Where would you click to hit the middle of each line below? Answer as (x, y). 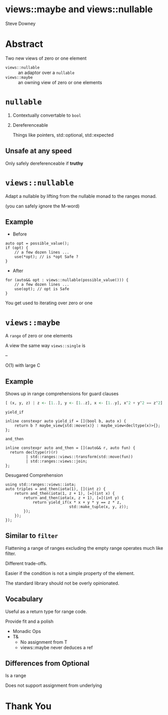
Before (20, 234)
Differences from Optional (48, 664)
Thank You (29, 706)
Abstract (24, 44)
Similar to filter (32, 536)
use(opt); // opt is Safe (42, 289)
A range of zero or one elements (39, 336)
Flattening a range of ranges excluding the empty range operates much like (84, 548)
